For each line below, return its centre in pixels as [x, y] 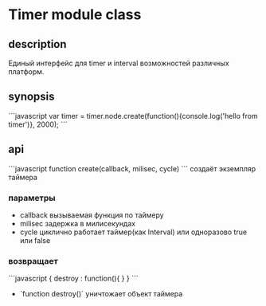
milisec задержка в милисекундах [78, 223]
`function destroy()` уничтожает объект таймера [101, 294]
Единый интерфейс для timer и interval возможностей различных [119, 63]
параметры [32, 198]
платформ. [26, 72]
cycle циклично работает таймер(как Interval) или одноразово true [133, 232]
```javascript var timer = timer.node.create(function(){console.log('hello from [133, 116]
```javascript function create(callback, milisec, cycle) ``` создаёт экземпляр [132, 168]
